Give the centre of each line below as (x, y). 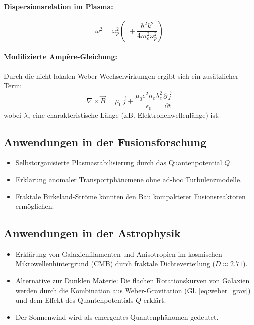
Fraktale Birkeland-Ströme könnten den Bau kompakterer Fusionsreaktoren (130, 196)
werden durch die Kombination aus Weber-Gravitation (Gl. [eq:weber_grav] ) (133, 290)
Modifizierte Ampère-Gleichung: (61, 57)
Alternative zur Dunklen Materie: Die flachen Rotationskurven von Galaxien (132, 280)
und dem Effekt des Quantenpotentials (75, 300)
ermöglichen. (35, 206)
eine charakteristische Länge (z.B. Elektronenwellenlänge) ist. (126, 115)
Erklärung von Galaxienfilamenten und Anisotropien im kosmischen (119, 253)
